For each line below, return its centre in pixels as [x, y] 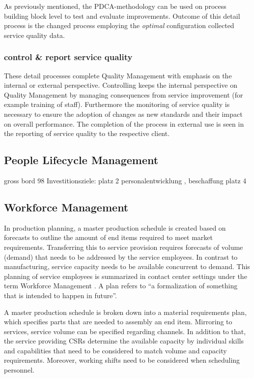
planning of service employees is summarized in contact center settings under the [126, 276]
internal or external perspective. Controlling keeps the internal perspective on [121, 85]
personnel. [19, 370]
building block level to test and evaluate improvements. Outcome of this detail [122, 16]
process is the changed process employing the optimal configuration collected [119, 25]
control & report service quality [68, 57]
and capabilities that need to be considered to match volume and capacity [115, 350]
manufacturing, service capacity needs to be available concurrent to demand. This [127, 266]
